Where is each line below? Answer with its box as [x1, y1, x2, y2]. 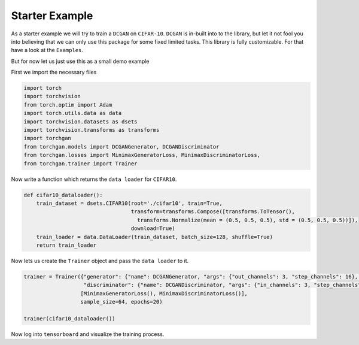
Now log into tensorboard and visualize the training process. [11, 330, 165, 338]
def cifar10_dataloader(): [23, 192, 103, 198]
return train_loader [36, 241, 97, 249]
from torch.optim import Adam [23, 101, 112, 108]
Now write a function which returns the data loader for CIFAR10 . [11, 175, 177, 183]
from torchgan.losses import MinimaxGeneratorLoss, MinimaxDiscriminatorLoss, [23, 152, 260, 159]
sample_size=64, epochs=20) [80, 298, 163, 305]
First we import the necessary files [11, 69, 97, 76]
